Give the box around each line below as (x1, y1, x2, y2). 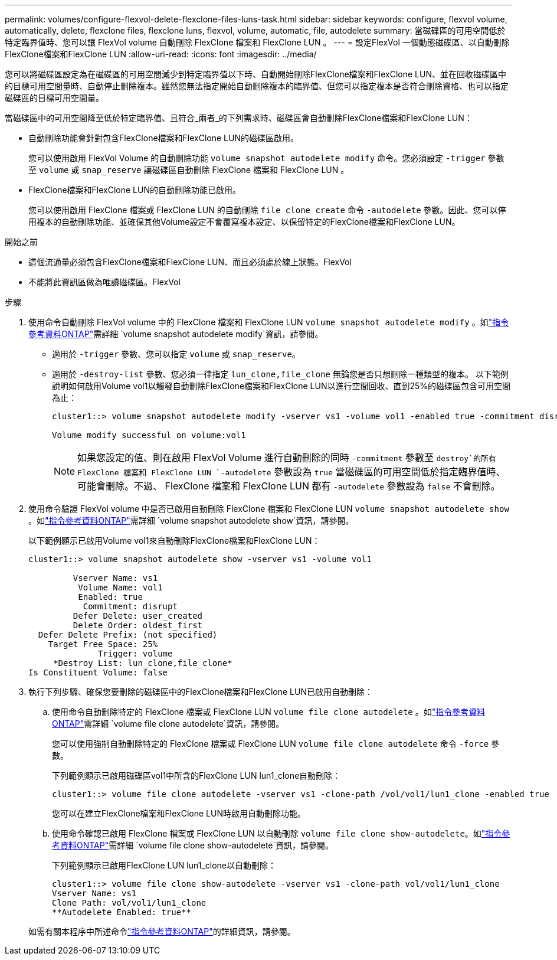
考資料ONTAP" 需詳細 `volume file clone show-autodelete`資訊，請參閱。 (52, 840, 334, 850)
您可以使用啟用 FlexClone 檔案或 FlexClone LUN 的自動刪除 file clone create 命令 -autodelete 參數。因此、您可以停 (28, 205, 506, 215)
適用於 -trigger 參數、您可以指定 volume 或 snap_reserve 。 (52, 349, 300, 359)
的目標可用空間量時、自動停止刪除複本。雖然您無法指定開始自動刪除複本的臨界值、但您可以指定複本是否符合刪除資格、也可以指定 (5, 81, 509, 91)
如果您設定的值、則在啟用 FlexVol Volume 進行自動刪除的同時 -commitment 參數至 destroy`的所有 (77, 452, 497, 463)
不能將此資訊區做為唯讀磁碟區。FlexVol (28, 277, 181, 287)
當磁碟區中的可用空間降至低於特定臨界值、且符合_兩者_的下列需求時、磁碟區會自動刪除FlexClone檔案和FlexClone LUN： (5, 113, 473, 123)
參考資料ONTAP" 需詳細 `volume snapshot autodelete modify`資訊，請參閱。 (28, 329, 323, 339)
